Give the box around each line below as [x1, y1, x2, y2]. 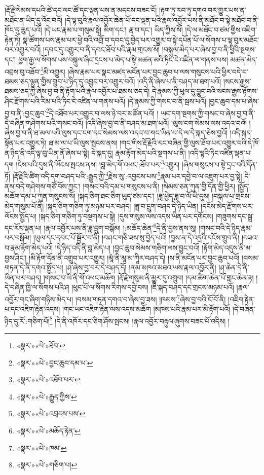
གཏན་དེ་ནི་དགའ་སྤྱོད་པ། [5, 262, 63, 273]
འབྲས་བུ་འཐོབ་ [5, 66, 41, 77]
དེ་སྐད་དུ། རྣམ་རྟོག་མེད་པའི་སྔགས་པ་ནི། [91, 147, 186, 158]
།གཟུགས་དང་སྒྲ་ [215, 210, 254, 221]
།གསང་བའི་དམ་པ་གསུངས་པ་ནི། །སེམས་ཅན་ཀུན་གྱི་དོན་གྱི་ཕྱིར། [83, 180, 236, 191]
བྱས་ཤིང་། [5, 252, 27, 263]
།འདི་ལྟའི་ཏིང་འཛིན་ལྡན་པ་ [188, 147, 252, 158]
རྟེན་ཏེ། [5, 34, 21, 45]
